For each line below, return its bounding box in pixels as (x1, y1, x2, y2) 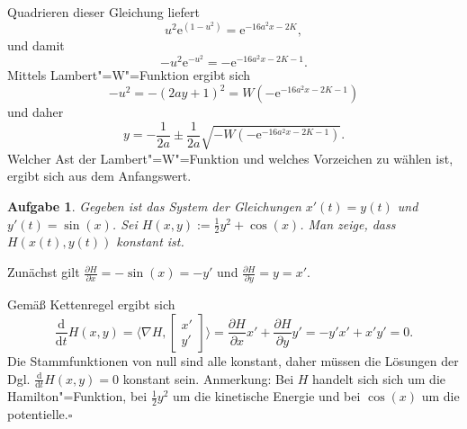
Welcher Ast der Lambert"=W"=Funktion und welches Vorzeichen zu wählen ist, (7, 148, 454, 167)
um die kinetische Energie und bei (173, 387, 361, 406)
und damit (7, 36, 65, 55)
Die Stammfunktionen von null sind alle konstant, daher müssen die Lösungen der (7, 351, 459, 370)
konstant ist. (116, 232, 184, 251)
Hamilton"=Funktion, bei (7, 387, 148, 406)
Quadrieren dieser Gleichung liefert (7, 3, 200, 21)
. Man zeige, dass (300, 214, 396, 233)
